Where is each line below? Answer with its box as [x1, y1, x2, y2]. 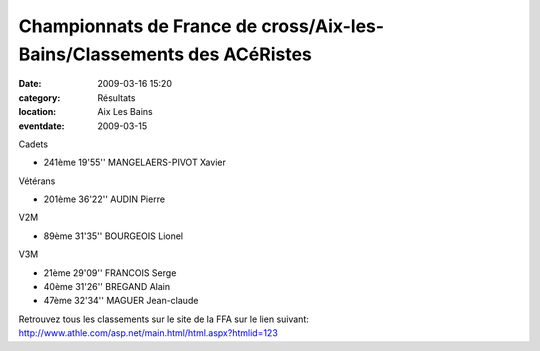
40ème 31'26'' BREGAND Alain [43, 281, 171, 293]
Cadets [18, 138, 49, 150]
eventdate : [18, 120, 65, 132]
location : [18, 106, 57, 118]
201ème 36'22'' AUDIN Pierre [43, 193, 165, 205]
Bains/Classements [18, 43, 185, 65]
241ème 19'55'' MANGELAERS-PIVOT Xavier [43, 156, 227, 169]
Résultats [97, 91, 136, 104]
